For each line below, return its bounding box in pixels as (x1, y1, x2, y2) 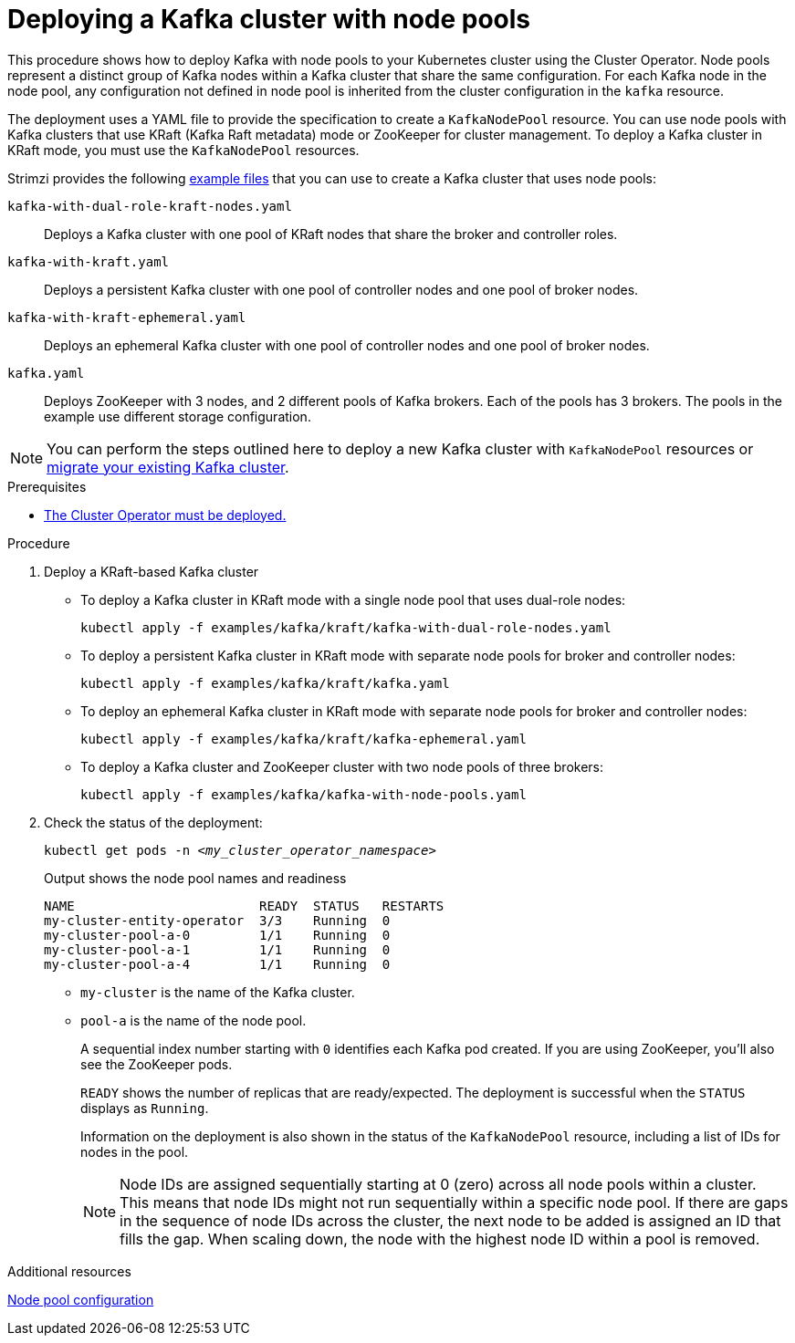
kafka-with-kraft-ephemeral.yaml (7, 309, 246, 325)
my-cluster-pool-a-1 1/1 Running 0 (44, 942, 391, 957)
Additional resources (7, 1263, 131, 1279)
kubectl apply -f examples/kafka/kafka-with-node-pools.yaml (80, 786, 527, 802)
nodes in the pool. (80, 1143, 189, 1160)
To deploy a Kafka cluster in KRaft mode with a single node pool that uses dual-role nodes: (80, 591, 626, 608)
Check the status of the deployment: (44, 814, 263, 830)
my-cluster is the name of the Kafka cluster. (80, 984, 355, 1000)
